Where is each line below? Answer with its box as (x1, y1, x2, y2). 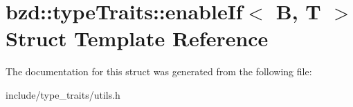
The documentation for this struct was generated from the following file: (6, 64, 312, 79)
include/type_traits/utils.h (6, 87, 120, 101)
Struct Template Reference (6, 24, 269, 52)
